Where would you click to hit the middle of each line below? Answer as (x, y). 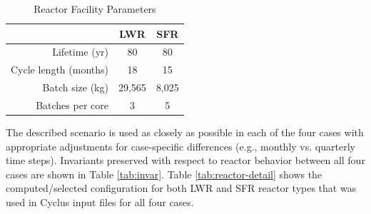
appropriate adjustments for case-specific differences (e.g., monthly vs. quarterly (181, 146)
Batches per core (72, 105)
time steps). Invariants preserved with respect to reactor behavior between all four (185, 160)
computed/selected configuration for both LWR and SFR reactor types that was (181, 188)
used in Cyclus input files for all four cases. (100, 202)
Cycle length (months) (60, 70)
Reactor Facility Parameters (95, 9)
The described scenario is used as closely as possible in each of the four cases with (185, 132)
